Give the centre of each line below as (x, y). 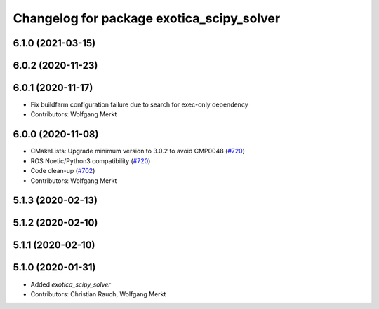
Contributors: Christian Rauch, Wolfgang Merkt (98, 294)
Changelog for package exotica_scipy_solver (147, 18)
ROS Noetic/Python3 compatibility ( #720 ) (91, 160)
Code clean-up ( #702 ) (63, 171)
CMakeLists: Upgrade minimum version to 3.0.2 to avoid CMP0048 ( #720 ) (138, 151)
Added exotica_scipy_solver (71, 284)
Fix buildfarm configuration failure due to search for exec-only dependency (139, 104)
